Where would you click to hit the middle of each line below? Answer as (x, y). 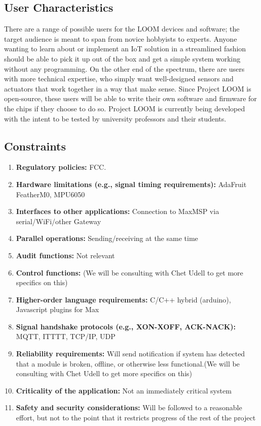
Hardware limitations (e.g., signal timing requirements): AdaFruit (131, 184)
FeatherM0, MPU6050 (50, 194)
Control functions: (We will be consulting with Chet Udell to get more (129, 272)
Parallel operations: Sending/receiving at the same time (107, 238)
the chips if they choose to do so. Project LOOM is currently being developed (125, 108)
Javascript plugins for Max (58, 309)
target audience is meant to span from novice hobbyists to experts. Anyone (121, 38)
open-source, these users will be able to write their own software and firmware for (130, 98)
